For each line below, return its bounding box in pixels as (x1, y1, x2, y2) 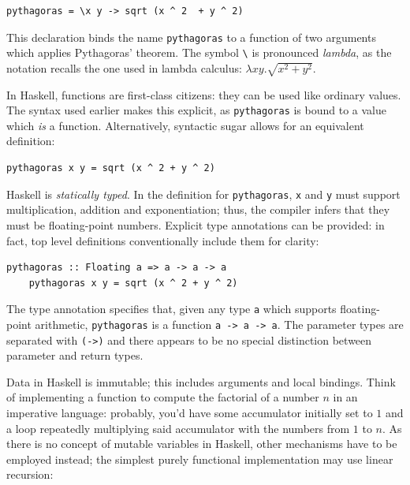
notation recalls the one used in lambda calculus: (6, 59, 242, 76)
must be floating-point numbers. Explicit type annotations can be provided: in (6, 216, 385, 233)
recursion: (6, 466, 54, 483)
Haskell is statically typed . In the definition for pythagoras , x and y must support (6, 185, 401, 202)
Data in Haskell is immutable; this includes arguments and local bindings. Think (6, 373, 396, 390)
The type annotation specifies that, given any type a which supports (6, 300, 337, 317)
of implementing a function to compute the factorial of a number (6, 389, 319, 405)
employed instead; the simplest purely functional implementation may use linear (6, 450, 393, 467)
